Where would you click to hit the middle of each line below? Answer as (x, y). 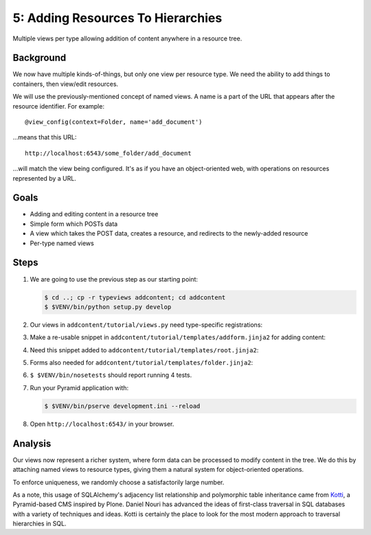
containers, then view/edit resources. (66, 84)
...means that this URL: (45, 137)
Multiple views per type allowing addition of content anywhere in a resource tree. (127, 38)
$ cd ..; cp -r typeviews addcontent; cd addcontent (135, 297)
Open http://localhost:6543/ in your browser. (102, 424)
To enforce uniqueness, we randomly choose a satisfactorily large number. (119, 482)
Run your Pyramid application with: (79, 387)
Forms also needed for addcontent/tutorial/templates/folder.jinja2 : (142, 363)
